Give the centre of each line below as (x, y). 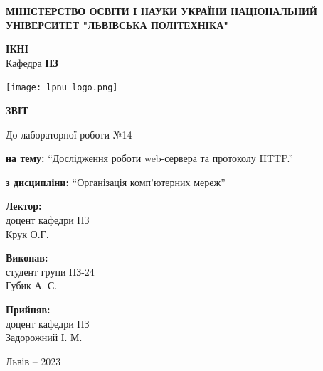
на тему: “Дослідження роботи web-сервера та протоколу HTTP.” (150, 158)
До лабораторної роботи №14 (69, 134)
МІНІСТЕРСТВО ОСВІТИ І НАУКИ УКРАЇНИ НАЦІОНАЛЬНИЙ (161, 11)
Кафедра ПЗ (32, 62)
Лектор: (24, 206)
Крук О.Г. (27, 233)
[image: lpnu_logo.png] (62, 88)
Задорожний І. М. (44, 337)
